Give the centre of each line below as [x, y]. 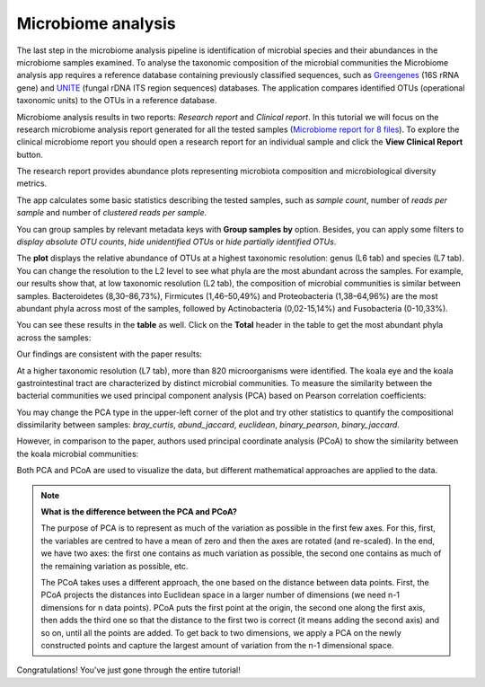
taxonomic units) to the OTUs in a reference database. [117, 101]
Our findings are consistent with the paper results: [109, 354]
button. [30, 154]
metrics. [32, 183]
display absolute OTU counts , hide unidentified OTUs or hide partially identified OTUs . [176, 242]
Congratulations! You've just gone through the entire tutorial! [129, 670]
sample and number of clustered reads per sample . [112, 213]
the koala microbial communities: [78, 454]
